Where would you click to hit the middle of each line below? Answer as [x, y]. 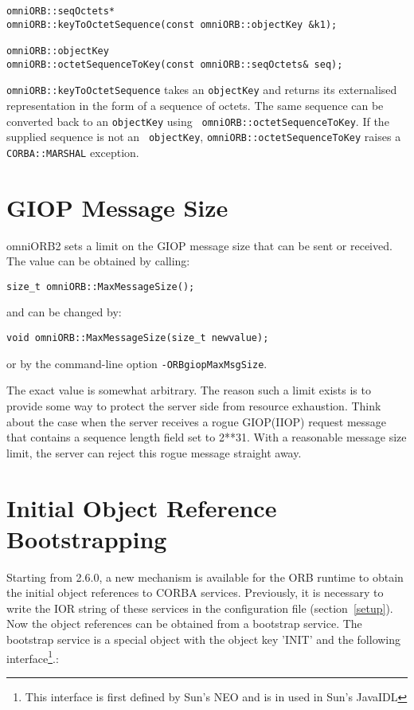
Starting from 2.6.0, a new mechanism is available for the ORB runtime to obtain [205, 577]
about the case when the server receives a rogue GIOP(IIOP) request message [197, 421]
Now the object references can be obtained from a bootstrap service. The [184, 624]
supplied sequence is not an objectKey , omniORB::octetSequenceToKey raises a [204, 137]
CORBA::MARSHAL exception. [73, 152]
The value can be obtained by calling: [98, 261]
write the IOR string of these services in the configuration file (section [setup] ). [200, 608]
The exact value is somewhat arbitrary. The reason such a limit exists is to [189, 390]
